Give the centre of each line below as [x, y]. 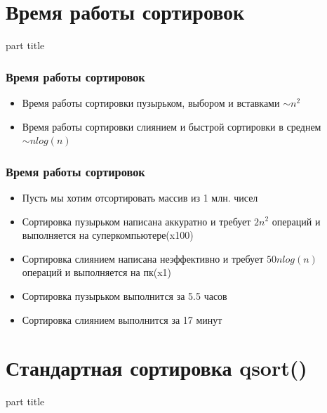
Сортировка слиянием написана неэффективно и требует [143, 258]
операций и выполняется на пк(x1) [97, 272]
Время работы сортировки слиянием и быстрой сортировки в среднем [172, 126]
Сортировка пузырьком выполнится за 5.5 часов [125, 295]
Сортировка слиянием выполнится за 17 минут [122, 319]
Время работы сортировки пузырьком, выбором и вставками [151, 102]
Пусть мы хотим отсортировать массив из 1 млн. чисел [140, 197]
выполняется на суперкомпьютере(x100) [108, 235]
